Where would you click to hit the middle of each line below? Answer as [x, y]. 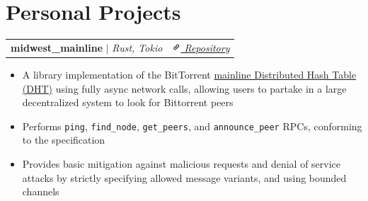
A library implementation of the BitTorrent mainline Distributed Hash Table [189, 74]
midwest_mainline [57, 47]
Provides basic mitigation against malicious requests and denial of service [182, 163]
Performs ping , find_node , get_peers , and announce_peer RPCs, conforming [192, 126]
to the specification [64, 140]
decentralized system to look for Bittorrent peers [128, 102]
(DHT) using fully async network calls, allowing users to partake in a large [184, 88]
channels [41, 191]
